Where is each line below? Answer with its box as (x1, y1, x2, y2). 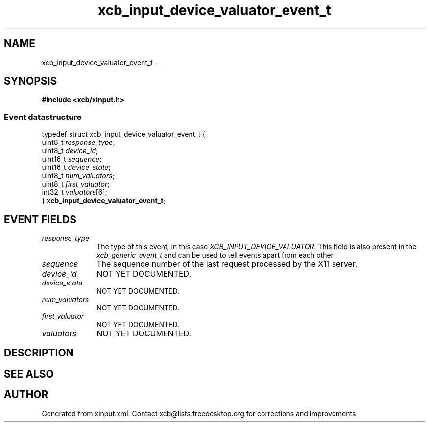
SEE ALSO (4, 367, 54, 380)
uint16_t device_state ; (42, 163, 111, 172)
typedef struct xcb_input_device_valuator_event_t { (42, 130, 206, 139)
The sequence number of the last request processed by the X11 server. (96, 259, 357, 269)
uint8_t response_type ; (42, 138, 115, 147)
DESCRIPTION (4, 347, 74, 359)
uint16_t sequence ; (42, 155, 102, 164)
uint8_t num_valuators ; (42, 171, 115, 180)
